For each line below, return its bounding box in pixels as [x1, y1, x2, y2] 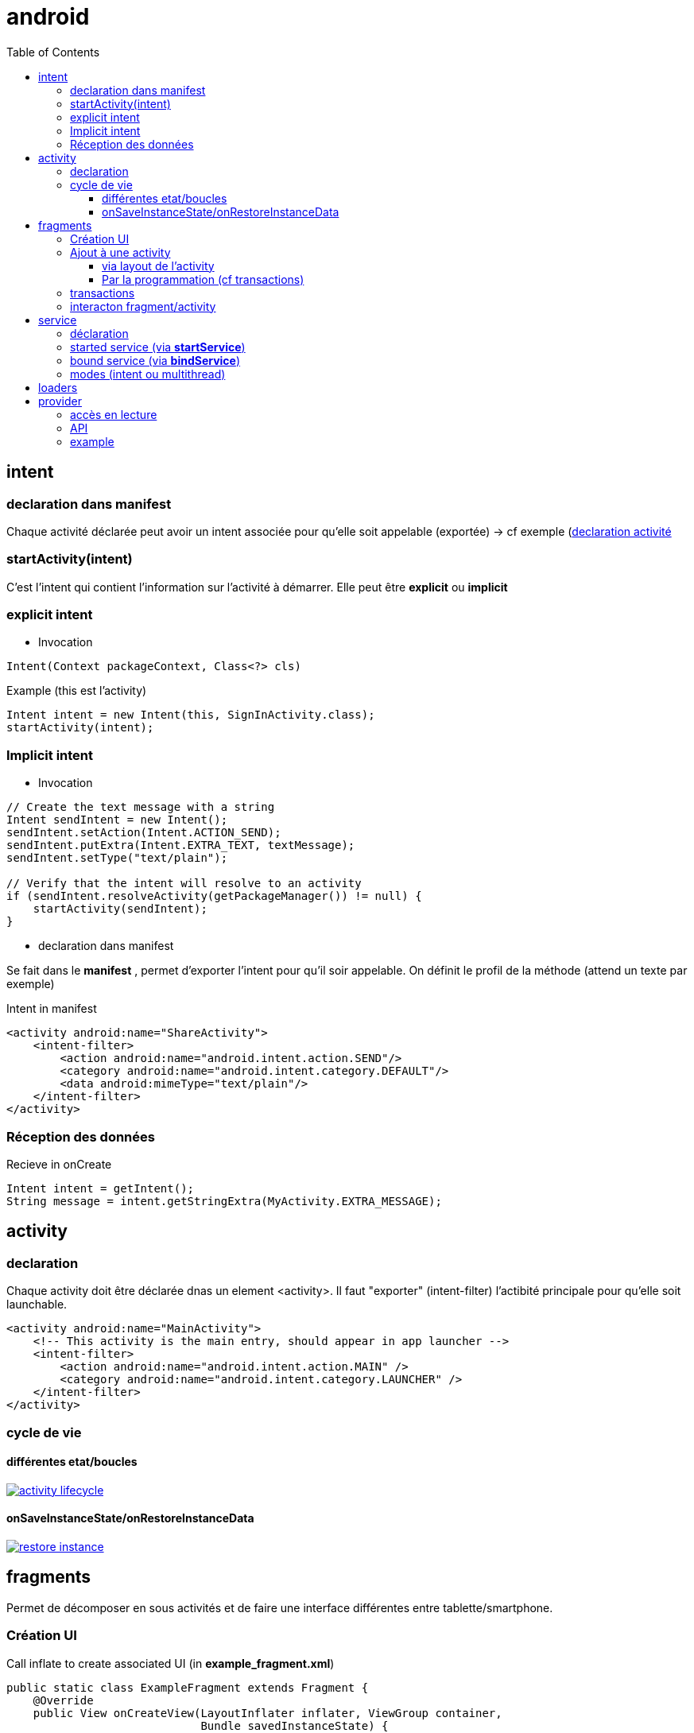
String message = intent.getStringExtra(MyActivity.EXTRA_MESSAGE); [6, 1194, 442, 1208]
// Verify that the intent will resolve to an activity [6, 877, 362, 890]
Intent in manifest [6, 1002, 97, 1016]
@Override [33, 1693, 94, 1707]
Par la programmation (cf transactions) [102, 272, 304, 286]
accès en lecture [70, 407, 157, 421]
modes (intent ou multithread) [70, 366, 226, 381]
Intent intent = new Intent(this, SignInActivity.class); [6, 708, 375, 722]
